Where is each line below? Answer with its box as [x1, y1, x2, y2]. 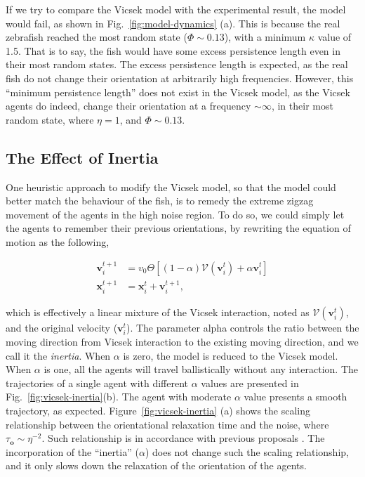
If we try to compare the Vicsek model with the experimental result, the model [6, 2, 346, 16]
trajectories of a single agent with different [6, 375, 189, 390]
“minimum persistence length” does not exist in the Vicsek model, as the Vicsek [6, 84, 350, 99]
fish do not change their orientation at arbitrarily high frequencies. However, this [6, 70, 354, 85]
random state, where [6, 112, 94, 126]
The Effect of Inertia [6, 146, 159, 168]
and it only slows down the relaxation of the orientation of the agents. [6, 458, 307, 473]
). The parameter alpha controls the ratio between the [126, 320, 359, 334]
